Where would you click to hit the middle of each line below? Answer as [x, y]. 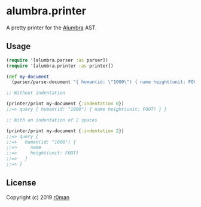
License [21, 183]
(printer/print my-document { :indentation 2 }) [65, 131]
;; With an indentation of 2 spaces [52, 120]
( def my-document [28, 77]
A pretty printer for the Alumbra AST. [51, 28]
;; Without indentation [36, 93]
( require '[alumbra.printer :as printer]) [60, 66]
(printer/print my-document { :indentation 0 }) [65, 104]
